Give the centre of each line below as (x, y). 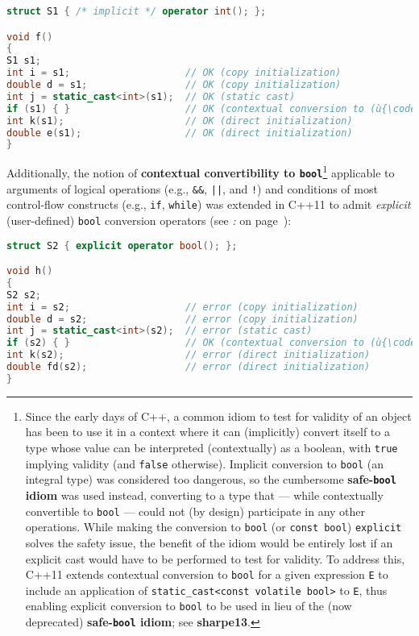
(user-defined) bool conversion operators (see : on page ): (149, 220)
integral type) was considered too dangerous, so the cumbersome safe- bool (211, 479)
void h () (30, 271)
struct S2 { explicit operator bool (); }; (122, 245)
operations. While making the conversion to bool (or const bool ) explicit (214, 527)
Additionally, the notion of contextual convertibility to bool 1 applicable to (201, 171)
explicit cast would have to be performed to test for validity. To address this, (215, 558)
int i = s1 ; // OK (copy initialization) (174, 73)
